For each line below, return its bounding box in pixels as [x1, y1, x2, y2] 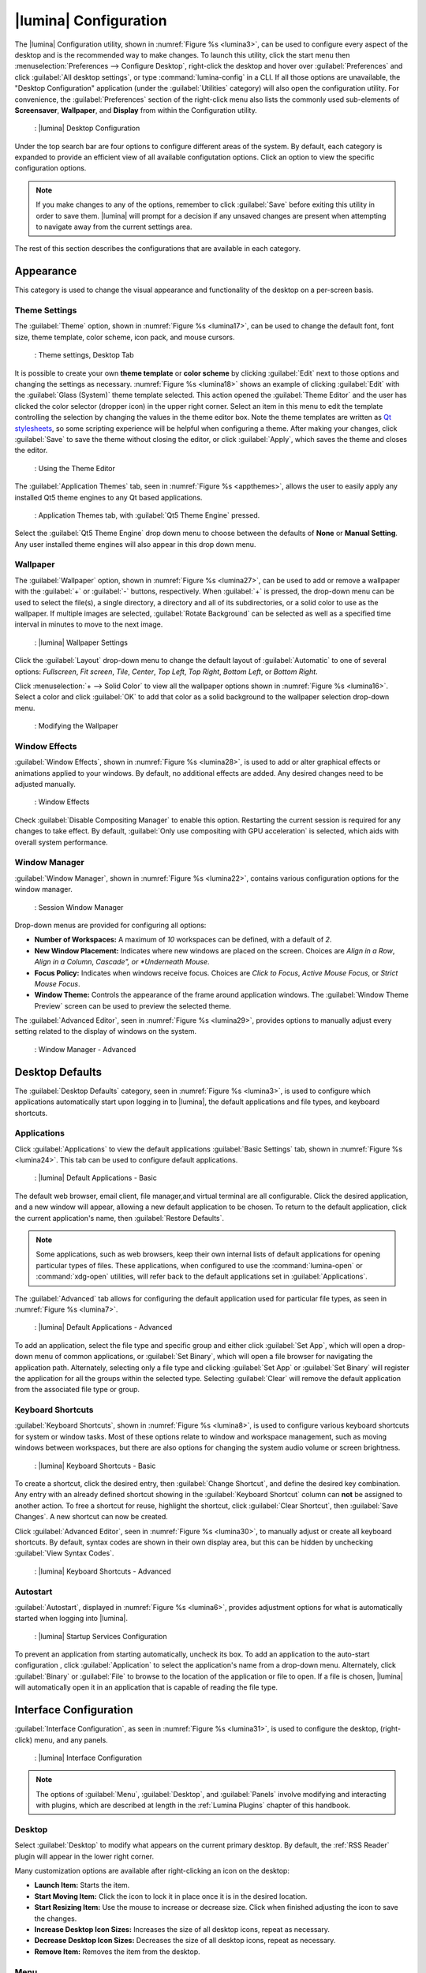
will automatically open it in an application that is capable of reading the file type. [14, 1683, 278, 1692]
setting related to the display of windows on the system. [14, 1027, 197, 1036]
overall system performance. [14, 837, 108, 847]
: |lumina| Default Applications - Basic [34, 1173, 157, 1183]
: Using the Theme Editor [34, 463, 116, 473]
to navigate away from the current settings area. [35, 222, 192, 232]
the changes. [34, 1914, 77, 1923]
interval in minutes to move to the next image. [14, 620, 163, 629]
